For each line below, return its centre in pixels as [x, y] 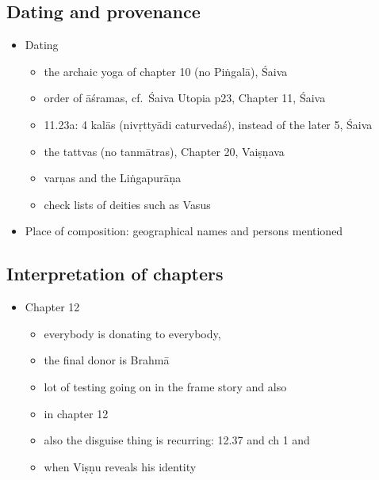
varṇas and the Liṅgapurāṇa [113, 178]
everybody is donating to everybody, [132, 333]
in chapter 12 [76, 413]
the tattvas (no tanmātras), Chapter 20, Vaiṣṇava [164, 151]
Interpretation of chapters [115, 274]
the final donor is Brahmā [107, 360]
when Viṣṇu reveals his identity [120, 466]
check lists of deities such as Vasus [127, 204]
